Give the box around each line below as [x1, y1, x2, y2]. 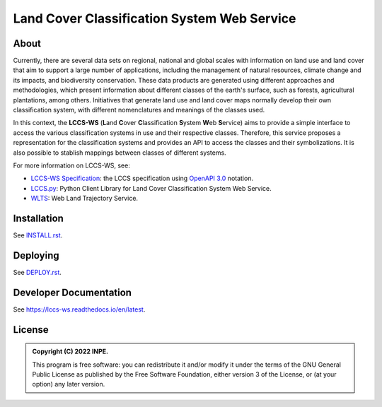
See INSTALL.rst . [13, 231, 63, 240]
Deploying [13, 249, 59, 261]
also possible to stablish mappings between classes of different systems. [13, 148, 226, 157]
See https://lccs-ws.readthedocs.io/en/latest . [13, 305, 146, 314]
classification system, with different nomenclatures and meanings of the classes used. [13, 106, 265, 114]
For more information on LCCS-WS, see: [13, 161, 130, 170]
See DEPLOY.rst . [13, 268, 62, 276]
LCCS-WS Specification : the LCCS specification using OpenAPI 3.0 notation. [30, 174, 254, 183]
